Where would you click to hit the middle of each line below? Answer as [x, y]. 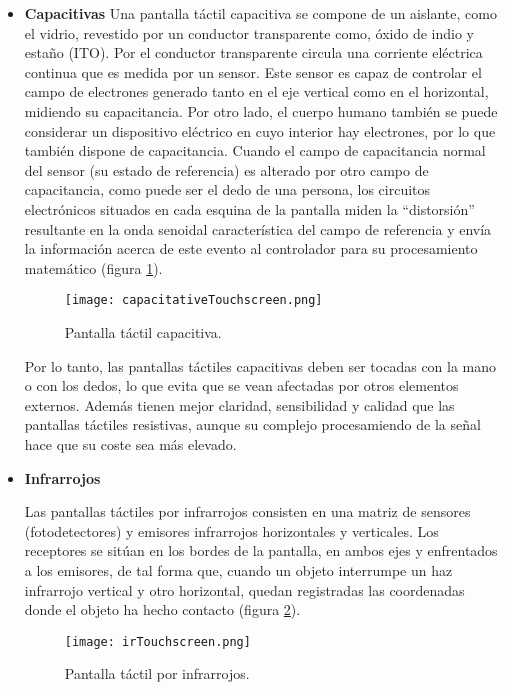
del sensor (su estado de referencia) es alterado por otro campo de [226, 169]
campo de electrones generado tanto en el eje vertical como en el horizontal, [256, 91]
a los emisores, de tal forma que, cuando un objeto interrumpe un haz [238, 569]
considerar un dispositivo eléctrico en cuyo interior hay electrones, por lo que [260, 130]
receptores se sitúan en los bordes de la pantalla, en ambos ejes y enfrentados [261, 550]
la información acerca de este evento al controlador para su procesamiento [251, 248]
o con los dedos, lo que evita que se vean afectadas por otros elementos [241, 385]
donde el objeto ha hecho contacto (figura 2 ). [162, 609]
